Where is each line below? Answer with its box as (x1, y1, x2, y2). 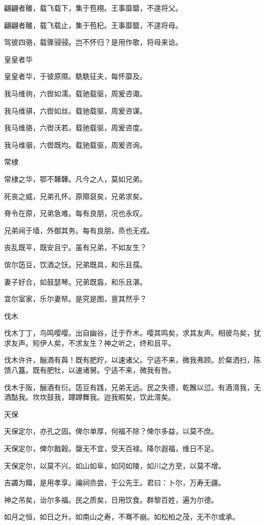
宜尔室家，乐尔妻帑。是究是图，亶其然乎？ (4, 293, 147, 304)
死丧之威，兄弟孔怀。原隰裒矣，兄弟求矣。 (4, 190, 147, 201)
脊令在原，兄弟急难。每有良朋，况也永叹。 (4, 208, 147, 218)
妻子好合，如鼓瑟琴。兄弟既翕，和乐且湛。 (4, 276, 147, 287)
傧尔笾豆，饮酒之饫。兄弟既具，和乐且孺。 (4, 259, 147, 269)
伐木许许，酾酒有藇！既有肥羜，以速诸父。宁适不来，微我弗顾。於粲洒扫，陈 (4, 354, 261, 365)
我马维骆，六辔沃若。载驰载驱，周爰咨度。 (4, 122, 147, 133)
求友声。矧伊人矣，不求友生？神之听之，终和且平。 (4, 337, 175, 348)
